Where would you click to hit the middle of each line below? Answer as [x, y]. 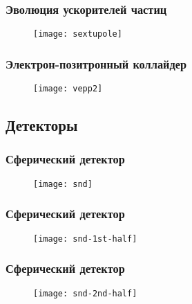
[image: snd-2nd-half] [85, 293]
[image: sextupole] [78, 34]
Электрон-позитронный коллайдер [96, 63]
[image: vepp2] [68, 89]
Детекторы [42, 125]
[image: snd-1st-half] [85, 239]
